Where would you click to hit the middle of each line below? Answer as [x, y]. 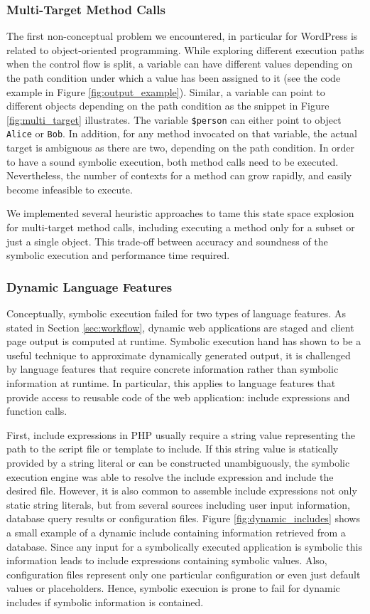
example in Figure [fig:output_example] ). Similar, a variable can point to [166, 91]
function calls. [37, 411]
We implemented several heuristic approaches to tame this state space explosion [180, 213]
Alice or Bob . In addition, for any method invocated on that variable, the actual [182, 133]
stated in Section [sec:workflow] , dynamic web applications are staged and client [180, 327]
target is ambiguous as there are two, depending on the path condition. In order [181, 148]
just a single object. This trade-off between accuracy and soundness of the [167, 241]
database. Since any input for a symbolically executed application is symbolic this [184, 546]
